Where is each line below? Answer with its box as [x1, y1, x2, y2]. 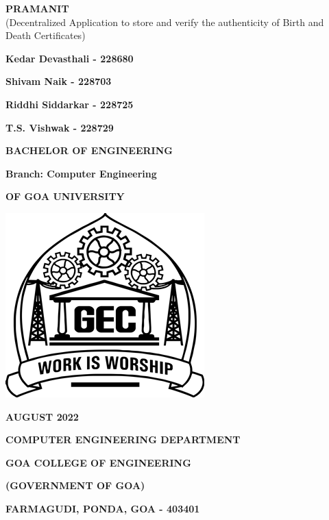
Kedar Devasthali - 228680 [5, 51, 134, 65]
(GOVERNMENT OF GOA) [5, 478, 145, 493]
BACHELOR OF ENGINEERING [5, 143, 173, 158]
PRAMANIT [5, 1, 69, 15]
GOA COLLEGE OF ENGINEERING [5, 455, 191, 469]
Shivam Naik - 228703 [5, 74, 112, 88]
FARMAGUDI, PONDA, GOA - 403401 [5, 501, 200, 515]
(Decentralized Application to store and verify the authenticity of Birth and [5, 14, 324, 29]
